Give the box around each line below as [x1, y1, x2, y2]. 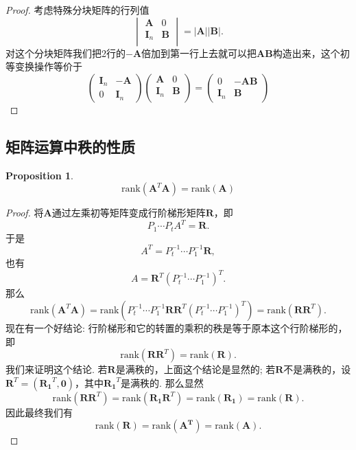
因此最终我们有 [5, 405, 73, 419]
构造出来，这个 [272, 45, 340, 60]
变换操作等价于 [14, 59, 82, 74]
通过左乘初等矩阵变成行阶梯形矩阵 [51, 205, 206, 220]
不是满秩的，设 [283, 362, 351, 376]
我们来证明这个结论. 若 [5, 362, 108, 376]
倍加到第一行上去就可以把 [141, 45, 257, 60]
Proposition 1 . [5, 168, 73, 182]
